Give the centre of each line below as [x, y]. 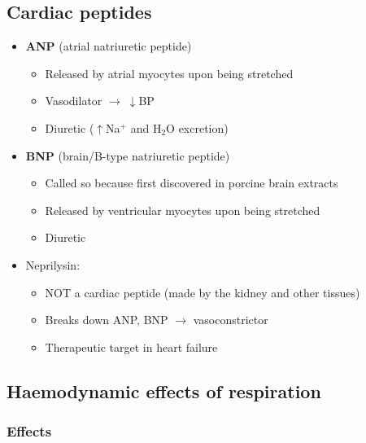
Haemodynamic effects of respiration [164, 390]
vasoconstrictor [231, 320]
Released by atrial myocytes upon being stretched [169, 73]
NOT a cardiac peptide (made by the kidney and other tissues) [203, 292]
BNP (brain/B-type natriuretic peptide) [128, 155]
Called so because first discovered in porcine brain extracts [192, 183]
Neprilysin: [53, 264]
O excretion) [197, 127]
